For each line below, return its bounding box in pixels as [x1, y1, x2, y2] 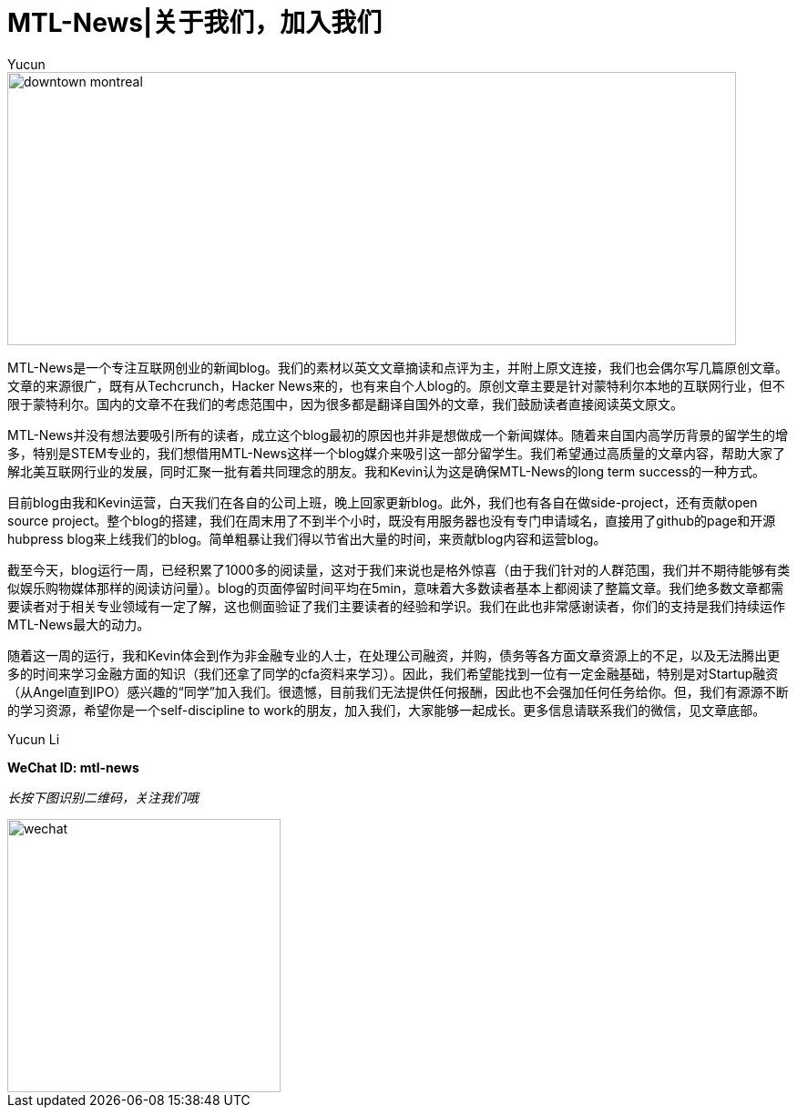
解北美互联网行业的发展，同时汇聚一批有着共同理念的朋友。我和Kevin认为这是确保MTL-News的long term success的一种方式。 [7, 463, 765, 479]
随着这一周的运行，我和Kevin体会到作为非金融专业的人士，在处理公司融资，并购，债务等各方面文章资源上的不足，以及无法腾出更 [7, 647, 781, 663]
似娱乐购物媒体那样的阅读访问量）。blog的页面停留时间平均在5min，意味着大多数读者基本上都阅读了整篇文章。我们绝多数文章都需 [7, 579, 784, 596]
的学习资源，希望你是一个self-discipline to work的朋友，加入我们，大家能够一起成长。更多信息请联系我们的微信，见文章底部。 [7, 701, 766, 718]
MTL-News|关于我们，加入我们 [7, 7, 383, 38]
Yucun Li [7, 731, 60, 747]
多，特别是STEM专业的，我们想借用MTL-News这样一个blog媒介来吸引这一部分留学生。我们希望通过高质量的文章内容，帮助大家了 [7, 445, 786, 461]
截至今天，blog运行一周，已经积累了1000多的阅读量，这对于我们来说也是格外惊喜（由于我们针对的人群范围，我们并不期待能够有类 [7, 561, 791, 578]
